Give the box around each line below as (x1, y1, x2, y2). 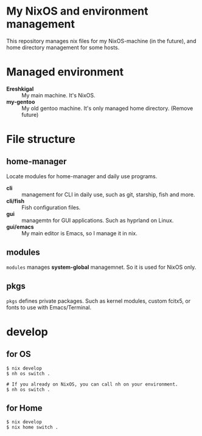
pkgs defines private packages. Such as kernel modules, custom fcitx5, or (6, 297, 190, 305)
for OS (6, 349, 32, 359)
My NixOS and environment (6, 4, 148, 18)
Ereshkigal (6, 85, 34, 92)
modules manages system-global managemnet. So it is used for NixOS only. (6, 263, 197, 271)
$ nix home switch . (6, 424, 59, 431)
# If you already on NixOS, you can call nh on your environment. (6, 381, 178, 387)
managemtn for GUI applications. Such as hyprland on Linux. (21, 216, 174, 224)
